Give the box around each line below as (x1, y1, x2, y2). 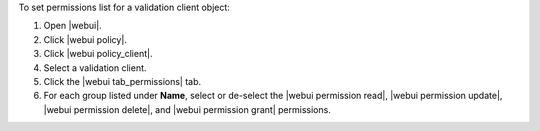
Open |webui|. (43, 20, 102, 32)
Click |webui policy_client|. (43, 48, 153, 60)
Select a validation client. (43, 61, 147, 74)
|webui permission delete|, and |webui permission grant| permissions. (43, 103, 332, 115)
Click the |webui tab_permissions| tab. (43, 75, 202, 87)
